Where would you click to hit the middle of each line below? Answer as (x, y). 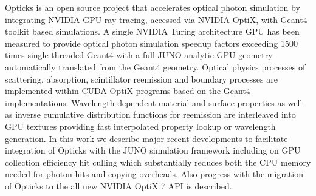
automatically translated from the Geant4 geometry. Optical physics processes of (155, 66)
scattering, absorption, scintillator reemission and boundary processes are (141, 79)
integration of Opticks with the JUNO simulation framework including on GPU (153, 150)
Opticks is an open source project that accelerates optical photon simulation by (153, 7)
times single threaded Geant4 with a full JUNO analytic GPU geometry (139, 55)
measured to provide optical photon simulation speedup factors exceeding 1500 (151, 43)
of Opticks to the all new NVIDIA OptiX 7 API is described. (118, 185)
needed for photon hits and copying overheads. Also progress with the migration (154, 174)
